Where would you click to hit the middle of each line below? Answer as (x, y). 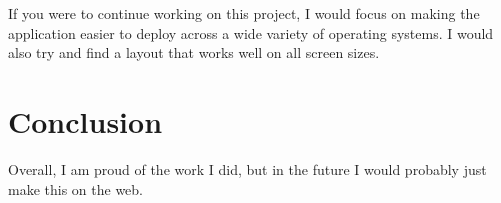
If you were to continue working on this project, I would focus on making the (244, 13)
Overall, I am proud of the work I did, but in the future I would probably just (247, 168)
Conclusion (85, 120)
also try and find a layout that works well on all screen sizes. (194, 52)
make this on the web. (76, 188)
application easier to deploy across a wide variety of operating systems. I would (251, 32)
